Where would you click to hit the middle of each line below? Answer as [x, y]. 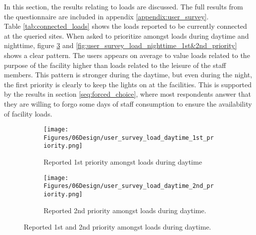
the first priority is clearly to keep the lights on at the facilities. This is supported [128, 84]
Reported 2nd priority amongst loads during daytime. [125, 210]
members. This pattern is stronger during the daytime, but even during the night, [128, 75]
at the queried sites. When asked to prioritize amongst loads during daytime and [127, 35]
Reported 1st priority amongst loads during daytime [123, 162]
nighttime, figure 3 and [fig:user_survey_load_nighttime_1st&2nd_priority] [121, 45]
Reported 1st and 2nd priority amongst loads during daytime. [118, 227]
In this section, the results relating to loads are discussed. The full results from [124, 6]
